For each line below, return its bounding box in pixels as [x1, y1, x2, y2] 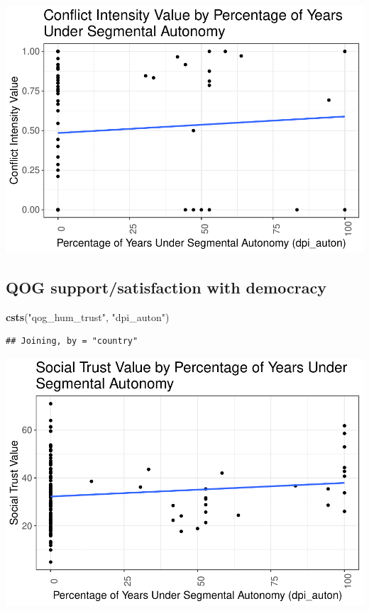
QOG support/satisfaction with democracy [6, 276, 326, 298]
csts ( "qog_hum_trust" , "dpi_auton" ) [6, 309, 170, 324]
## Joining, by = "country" [6, 336, 138, 347]
